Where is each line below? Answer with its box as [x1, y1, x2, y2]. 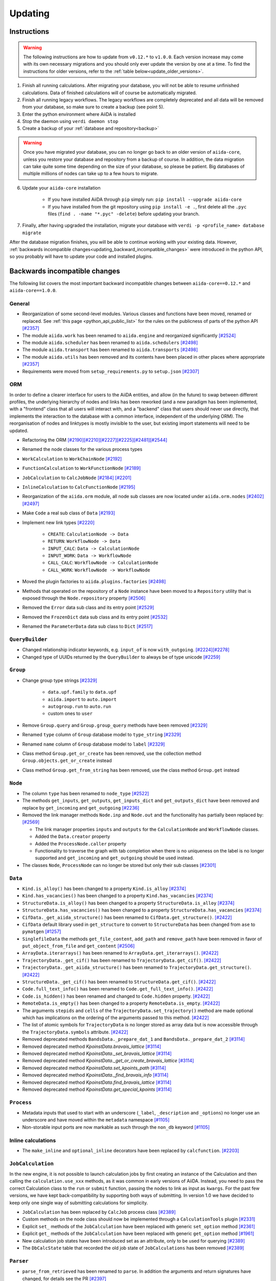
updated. [9, 427, 29, 433]
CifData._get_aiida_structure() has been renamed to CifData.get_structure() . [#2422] [22, 914, 232, 920]
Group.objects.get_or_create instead [22, 757, 112, 763]
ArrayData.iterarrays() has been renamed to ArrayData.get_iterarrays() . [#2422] [22, 950, 219, 956]
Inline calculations [9, 1137, 56, 1144]
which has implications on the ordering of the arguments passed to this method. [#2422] [22, 1015, 209, 1021]
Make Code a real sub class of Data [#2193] [22, 510, 115, 516]
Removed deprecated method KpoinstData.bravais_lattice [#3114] [22, 1043, 161, 1049]
